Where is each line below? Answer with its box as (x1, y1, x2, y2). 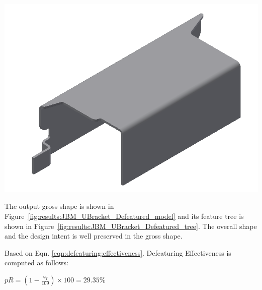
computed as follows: (5, 257, 68, 268)
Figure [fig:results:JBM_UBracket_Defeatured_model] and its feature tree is (5, 211, 244, 221)
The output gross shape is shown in (5, 201, 114, 211)
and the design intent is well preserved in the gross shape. (5, 230, 183, 241)
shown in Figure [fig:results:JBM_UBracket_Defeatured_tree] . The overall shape (5, 220, 257, 231)
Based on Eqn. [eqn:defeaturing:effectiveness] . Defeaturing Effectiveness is (5, 247, 231, 258)
